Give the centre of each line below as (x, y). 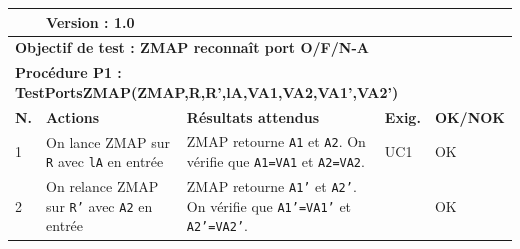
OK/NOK (469, 116)
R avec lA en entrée (105, 161)
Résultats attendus (252, 116)
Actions (73, 116)
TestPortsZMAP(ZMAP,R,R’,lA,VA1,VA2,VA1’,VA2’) (207, 91)
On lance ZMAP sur (108, 141)
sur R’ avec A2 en (99, 205)
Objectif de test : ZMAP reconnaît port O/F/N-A (192, 47)
